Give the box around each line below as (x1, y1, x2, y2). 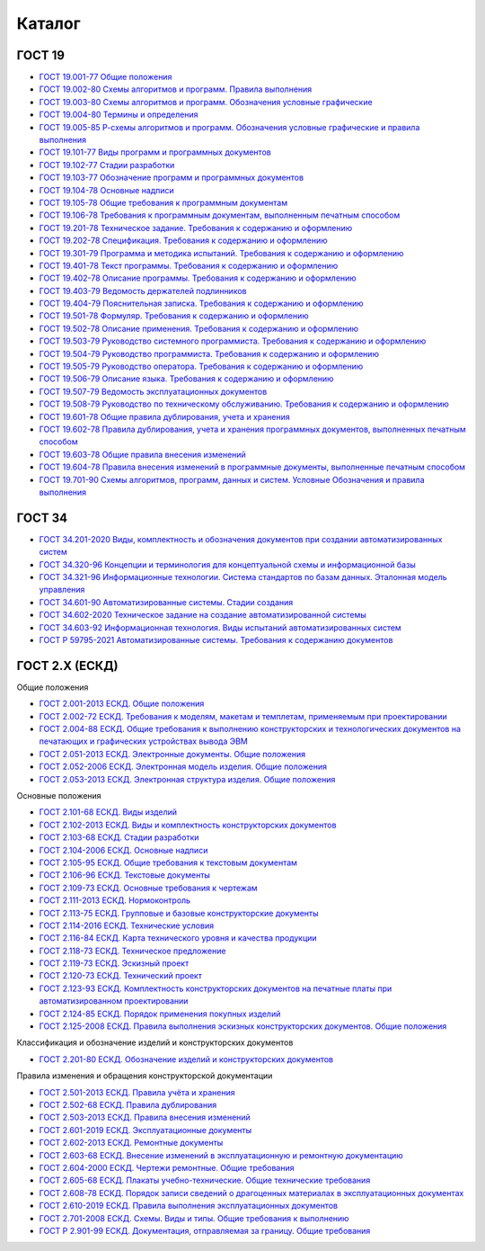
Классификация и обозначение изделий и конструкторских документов (16, 1037, 294, 1048)
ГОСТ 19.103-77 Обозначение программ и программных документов (39, 172, 304, 183)
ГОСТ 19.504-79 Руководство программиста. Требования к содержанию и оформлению (39, 348, 379, 359)
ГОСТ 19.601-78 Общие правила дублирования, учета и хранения (39, 411, 291, 422)
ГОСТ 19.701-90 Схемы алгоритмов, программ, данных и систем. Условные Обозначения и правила (39, 474, 425, 485)
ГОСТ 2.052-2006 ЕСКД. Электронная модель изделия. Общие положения (39, 761, 328, 773)
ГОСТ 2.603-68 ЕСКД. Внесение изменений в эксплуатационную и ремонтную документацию (39, 1149, 403, 1160)
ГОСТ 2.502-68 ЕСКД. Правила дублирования (39, 1100, 217, 1110)
